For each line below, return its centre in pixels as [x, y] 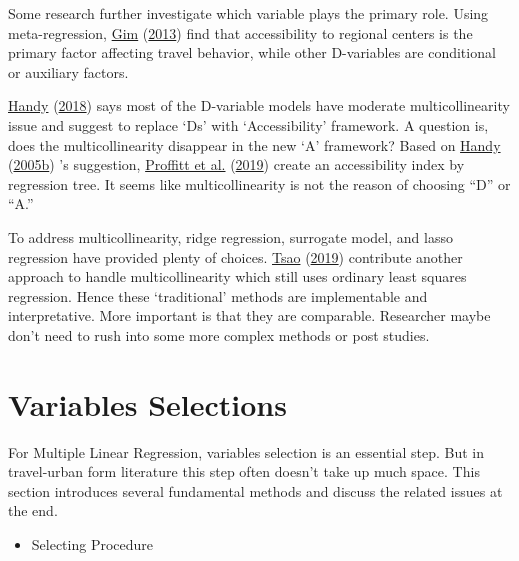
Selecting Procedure [92, 544]
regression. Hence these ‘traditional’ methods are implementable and [218, 295]
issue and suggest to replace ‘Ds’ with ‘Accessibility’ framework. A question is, [248, 124]
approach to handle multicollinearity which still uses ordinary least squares [237, 276]
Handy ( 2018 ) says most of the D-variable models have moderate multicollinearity [259, 105]
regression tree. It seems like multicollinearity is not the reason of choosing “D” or [259, 183]
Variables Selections [147, 403]
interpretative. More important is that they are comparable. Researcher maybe [249, 315]
